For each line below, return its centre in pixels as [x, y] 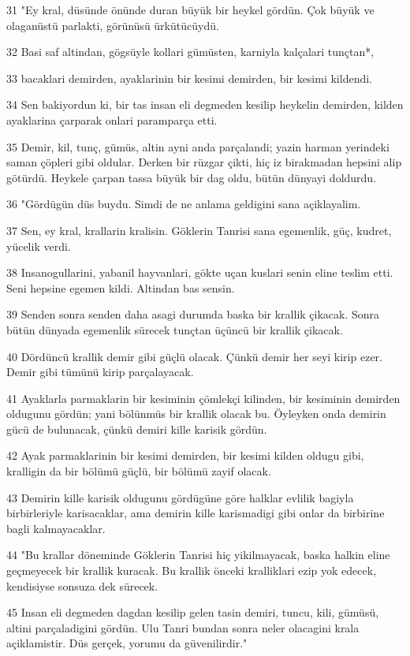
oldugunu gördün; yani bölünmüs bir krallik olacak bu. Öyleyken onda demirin [196, 414]
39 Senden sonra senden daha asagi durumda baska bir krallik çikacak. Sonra [193, 314]
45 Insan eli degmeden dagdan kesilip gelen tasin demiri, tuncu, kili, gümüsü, [193, 612]
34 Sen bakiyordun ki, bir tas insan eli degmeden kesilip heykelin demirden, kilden [205, 104]
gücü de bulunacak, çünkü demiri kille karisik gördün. [137, 429]
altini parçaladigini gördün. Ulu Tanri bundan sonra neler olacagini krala [183, 627]
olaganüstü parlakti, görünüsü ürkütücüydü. [113, 25]
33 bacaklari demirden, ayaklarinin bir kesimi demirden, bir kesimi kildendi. [190, 78]
